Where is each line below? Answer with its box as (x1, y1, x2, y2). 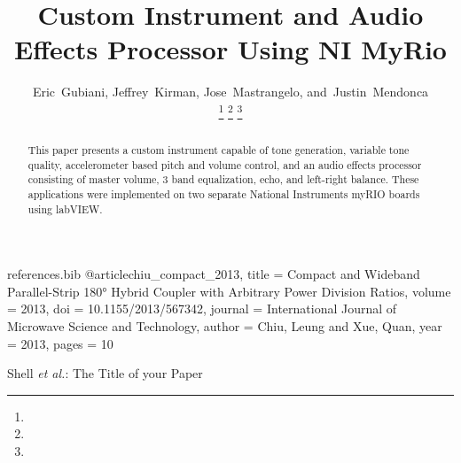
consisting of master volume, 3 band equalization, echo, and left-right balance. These (27, 172, 419, 187)
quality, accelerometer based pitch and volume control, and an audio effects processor (27, 157, 422, 172)
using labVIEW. (27, 201, 103, 216)
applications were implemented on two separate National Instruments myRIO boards (27, 186, 420, 201)
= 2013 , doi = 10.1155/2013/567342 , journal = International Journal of (7, 299, 397, 318)
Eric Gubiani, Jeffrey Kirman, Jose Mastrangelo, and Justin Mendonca (32, 82, 429, 101)
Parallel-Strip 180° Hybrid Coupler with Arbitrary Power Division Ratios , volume (7, 282, 451, 300)
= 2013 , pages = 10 (7, 334, 113, 352)
